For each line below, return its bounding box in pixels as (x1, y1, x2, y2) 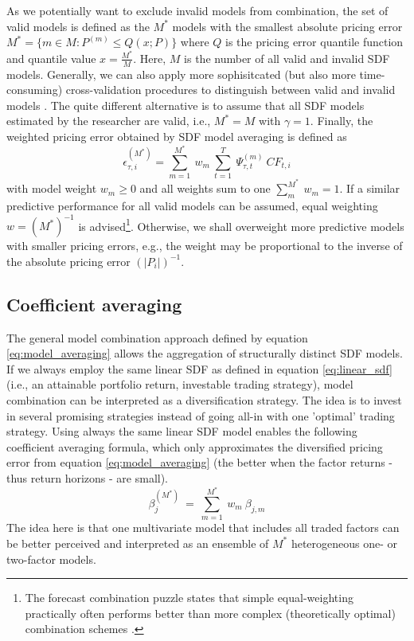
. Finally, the (310, 112, 373, 129)
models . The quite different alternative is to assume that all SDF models (6, 96, 365, 113)
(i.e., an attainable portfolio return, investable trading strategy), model (6, 376, 353, 393)
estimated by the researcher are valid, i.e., (6, 112, 211, 129)
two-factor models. (6, 550, 96, 567)
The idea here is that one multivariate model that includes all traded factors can (6, 519, 400, 536)
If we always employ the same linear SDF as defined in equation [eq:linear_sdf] (6, 360, 393, 377)
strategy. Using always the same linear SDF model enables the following (6, 423, 357, 440)
